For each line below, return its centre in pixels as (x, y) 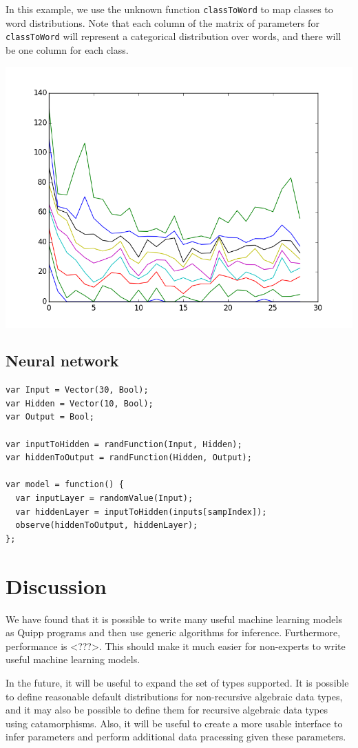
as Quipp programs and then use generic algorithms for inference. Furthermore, (173, 632)
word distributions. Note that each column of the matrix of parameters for (162, 22)
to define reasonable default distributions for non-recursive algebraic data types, (174, 696)
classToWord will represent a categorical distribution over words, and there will (173, 36)
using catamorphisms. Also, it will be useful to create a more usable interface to (174, 723)
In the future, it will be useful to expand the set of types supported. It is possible (177, 682)
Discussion (56, 585)
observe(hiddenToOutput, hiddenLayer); (107, 525)
